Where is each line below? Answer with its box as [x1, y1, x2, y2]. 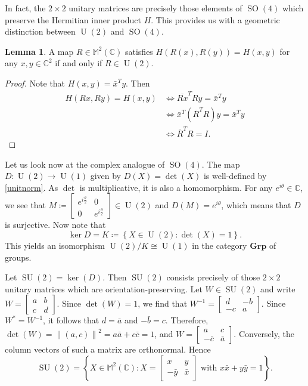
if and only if [55, 57, 102, 69]
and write [260, 282, 295, 295]
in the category [192, 239, 247, 252]
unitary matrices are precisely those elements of [69, 2, 242, 14]
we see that [5, 199, 46, 211]
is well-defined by [203, 169, 267, 182]
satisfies [125, 45, 153, 57]
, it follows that [43, 314, 99, 326]
